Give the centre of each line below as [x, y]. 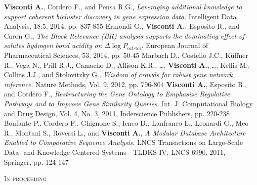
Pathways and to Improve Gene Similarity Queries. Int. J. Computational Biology [128, 103]
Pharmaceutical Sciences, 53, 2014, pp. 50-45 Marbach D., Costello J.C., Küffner [126, 55]
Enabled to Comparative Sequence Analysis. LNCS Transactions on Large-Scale [124, 142]
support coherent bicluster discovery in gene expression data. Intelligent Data [120, 16]
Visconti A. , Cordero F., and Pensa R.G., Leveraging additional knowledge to [123, 6]
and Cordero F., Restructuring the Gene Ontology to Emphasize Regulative [117, 94]
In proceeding [25, 178]
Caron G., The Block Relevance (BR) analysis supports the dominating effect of [124, 35]
